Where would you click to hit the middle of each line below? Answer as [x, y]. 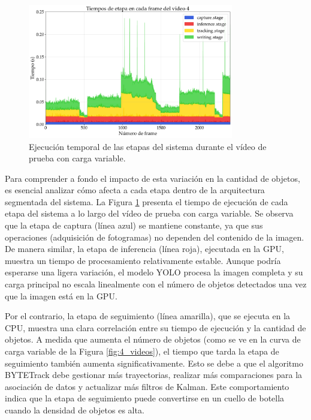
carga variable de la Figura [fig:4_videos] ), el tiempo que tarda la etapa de [142, 351]
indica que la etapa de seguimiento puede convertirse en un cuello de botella [145, 398]
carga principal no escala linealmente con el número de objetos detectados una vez [156, 284]
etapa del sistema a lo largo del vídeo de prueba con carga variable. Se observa [149, 213]
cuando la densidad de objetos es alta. [75, 409]
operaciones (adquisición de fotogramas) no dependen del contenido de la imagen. [155, 237]
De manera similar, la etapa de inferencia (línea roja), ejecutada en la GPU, [144, 249]
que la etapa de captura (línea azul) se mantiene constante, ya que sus [134, 225]
